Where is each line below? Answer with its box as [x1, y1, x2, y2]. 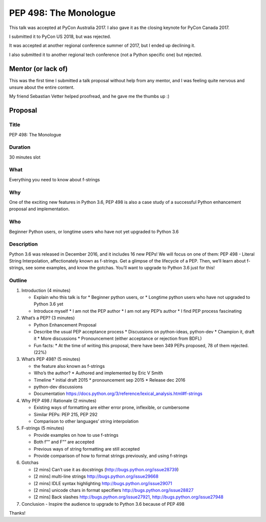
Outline [9, 277, 27, 284]
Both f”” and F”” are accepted [33, 439, 95, 445]
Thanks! [9, 510, 26, 516]
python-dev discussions [33, 384, 83, 390]
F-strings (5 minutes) [21, 425, 65, 431]
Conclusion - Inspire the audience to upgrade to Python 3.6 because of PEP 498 [21, 501, 185, 507]
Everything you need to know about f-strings [9, 176, 100, 182]
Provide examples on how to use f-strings [33, 432, 119, 438]
